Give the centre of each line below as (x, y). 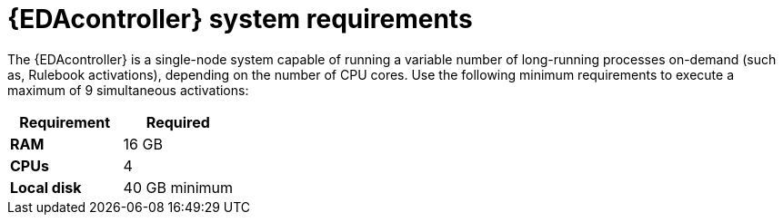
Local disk (46, 187)
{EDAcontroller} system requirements (240, 19)
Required (178, 122)
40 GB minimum (178, 187)
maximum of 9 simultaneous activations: (128, 90)
